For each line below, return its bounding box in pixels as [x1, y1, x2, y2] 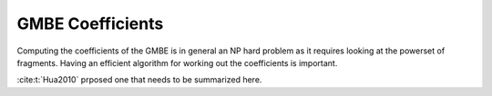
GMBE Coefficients [16, 14, 164, 34]
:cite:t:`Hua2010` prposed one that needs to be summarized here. [16, 74, 262, 85]
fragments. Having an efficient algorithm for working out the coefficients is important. [16, 57, 338, 68]
